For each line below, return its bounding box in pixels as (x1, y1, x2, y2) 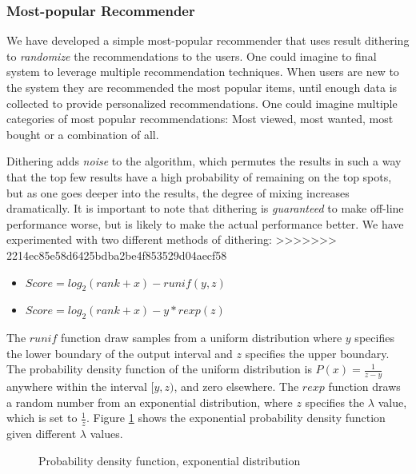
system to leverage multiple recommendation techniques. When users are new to (6, 63, 399, 80)
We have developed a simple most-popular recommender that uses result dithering (6, 32, 410, 49)
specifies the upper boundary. (245, 345, 390, 361)
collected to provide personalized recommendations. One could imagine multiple (6, 94, 398, 111)
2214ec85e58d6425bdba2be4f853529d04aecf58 (6, 246, 227, 263)
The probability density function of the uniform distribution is (6, 360, 312, 377)
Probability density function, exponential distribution (38, 452, 301, 468)
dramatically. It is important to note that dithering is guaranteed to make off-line (6, 200, 404, 217)
